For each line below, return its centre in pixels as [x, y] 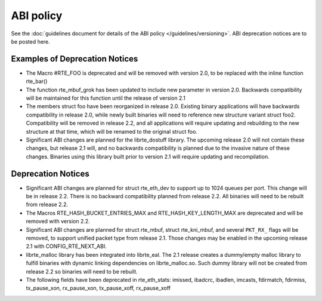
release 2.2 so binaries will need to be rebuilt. [82, 271]
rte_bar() [37, 81]
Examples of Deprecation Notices [75, 59]
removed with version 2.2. [58, 222]
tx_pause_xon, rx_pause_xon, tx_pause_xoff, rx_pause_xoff [98, 288]
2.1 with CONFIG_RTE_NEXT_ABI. [66, 246]
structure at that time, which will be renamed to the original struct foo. [112, 131]
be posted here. [30, 41]
